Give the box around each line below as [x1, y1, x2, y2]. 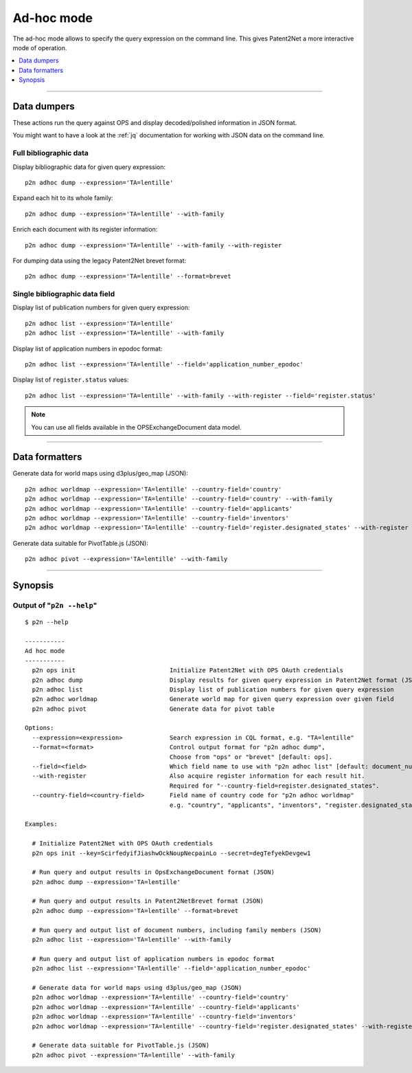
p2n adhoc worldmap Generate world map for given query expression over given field [32, 695, 394, 703]
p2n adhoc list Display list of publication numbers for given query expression [32, 685, 394, 694]
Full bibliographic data [12, 148, 89, 158]
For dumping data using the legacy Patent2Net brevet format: [12, 256, 187, 265]
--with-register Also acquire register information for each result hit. [32, 772, 365, 780]
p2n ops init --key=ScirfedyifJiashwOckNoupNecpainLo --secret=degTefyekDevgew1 [32, 849, 311, 857]
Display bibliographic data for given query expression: [12, 162, 166, 171]
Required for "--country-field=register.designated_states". [169, 782, 380, 790]
